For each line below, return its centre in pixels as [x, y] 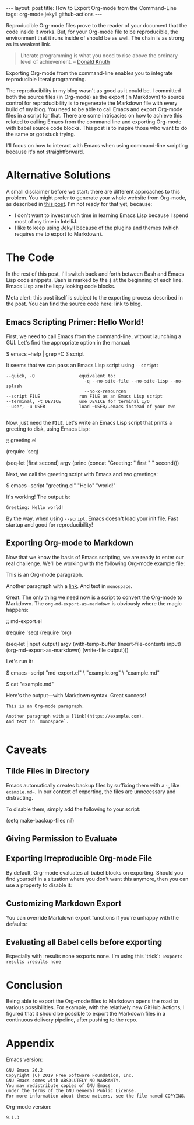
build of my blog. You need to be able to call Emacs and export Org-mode [94, 109]
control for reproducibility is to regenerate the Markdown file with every [92, 103]
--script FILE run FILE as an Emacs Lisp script [84, 396]
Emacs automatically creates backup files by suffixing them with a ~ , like [93, 785]
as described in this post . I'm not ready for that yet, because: [79, 204]
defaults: [17, 924]
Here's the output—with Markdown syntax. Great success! [76, 695]
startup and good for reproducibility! [50, 524]
